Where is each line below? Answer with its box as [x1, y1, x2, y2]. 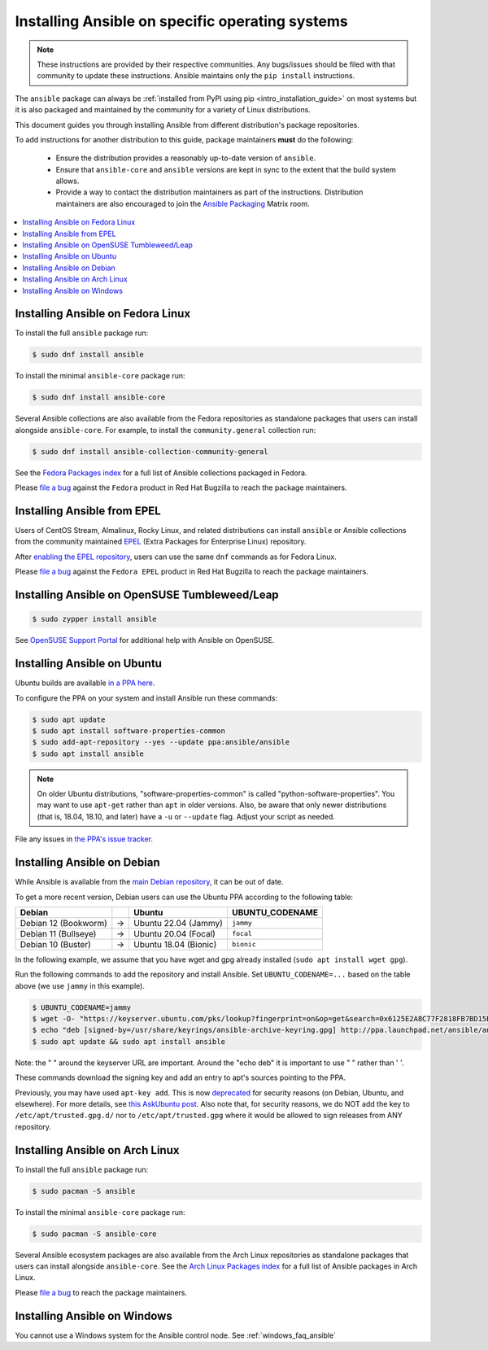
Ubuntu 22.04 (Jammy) [133, 917, 224, 928]
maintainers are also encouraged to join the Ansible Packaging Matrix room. [55, 199, 310, 208]
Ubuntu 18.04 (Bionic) [133, 938, 217, 950]
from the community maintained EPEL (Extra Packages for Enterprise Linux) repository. [15, 537, 307, 547]
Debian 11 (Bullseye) [20, 928, 97, 939]
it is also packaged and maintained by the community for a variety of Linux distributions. [15, 105, 311, 115]
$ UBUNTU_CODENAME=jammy [32, 1003, 132, 1012]
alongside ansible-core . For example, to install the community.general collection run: [15, 425, 316, 435]
